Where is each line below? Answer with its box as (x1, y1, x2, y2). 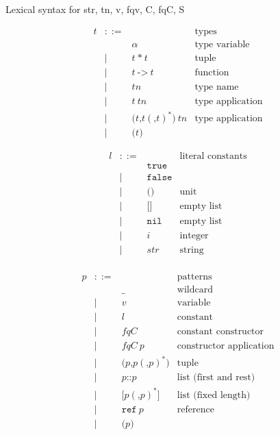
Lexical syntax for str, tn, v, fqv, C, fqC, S (5, 2, 185, 16)
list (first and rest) (177, 373, 255, 383)
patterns (177, 271, 212, 282)
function (194, 67, 229, 77)
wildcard (177, 284, 213, 295)
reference (177, 404, 214, 414)
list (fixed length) (177, 390, 251, 400)
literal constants (179, 151, 247, 162)
